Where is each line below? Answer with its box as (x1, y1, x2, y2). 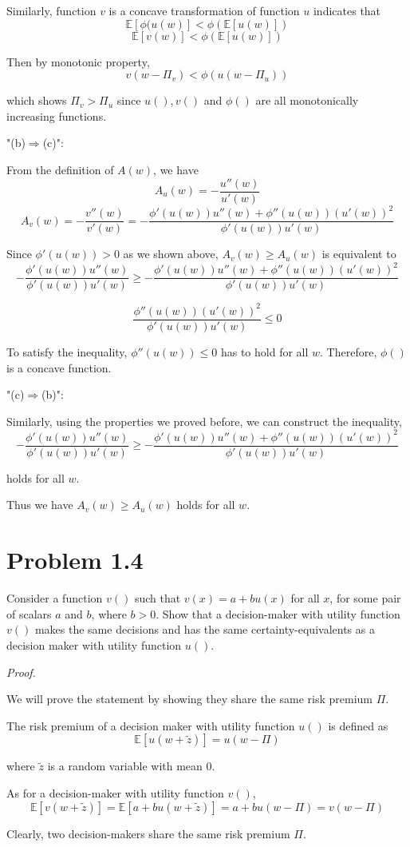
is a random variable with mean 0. (47, 758, 215, 774)
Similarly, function (6, 2, 97, 18)
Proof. (6, 663, 36, 680)
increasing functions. (6, 107, 107, 124)
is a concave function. (6, 359, 112, 376)
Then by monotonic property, (6, 53, 150, 70)
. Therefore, (320, 343, 377, 360)
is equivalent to (321, 245, 396, 262)
